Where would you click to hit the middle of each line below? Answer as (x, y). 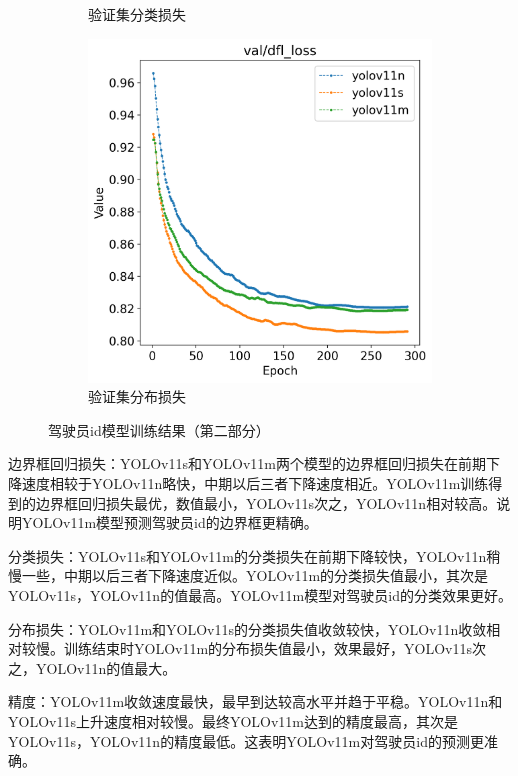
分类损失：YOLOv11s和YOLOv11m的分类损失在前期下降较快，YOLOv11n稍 (254, 555)
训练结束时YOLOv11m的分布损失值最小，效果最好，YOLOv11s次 (275, 648)
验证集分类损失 (137, 14)
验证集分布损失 (137, 396)
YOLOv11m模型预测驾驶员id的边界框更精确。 (169, 522)
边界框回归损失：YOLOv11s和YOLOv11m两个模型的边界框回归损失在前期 (247, 463)
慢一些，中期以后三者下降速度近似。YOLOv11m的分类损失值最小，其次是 (248, 575)
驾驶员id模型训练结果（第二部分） (159, 429)
